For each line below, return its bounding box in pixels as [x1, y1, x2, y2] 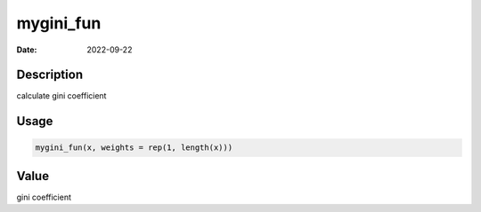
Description [16, 67, 84, 82]
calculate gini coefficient [16, 90, 107, 101]
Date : [16, 44, 37, 55]
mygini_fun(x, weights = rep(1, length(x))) [35, 143, 233, 153]
